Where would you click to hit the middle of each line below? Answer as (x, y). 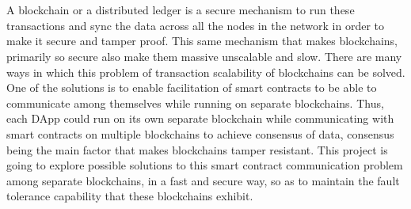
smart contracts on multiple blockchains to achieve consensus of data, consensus (200, 133)
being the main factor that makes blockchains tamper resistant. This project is (197, 149)
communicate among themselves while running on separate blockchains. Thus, (195, 103)
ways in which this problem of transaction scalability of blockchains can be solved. (206, 72)
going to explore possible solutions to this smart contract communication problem (205, 165)
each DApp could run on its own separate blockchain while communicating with (200, 118)
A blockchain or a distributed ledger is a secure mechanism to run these (181, 10)
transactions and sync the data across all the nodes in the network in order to (196, 25)
